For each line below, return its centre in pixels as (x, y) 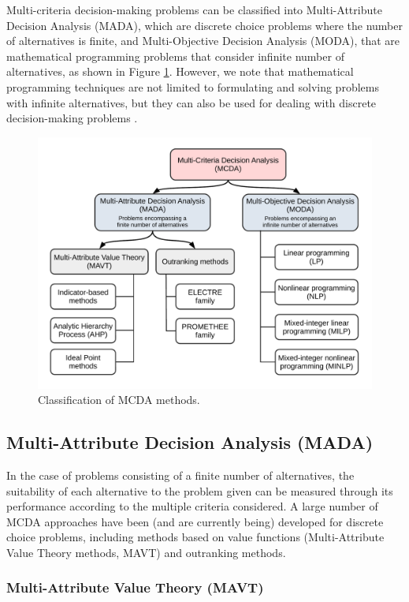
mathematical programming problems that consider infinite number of (175, 56)
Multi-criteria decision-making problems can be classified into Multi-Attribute (194, 9)
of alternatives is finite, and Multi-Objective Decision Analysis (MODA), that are (203, 41)
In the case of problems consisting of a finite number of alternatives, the (180, 475)
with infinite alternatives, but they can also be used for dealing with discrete (191, 102)
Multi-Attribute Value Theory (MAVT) (135, 587)
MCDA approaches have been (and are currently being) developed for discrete (195, 521)
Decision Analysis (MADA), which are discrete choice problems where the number (204, 25)
